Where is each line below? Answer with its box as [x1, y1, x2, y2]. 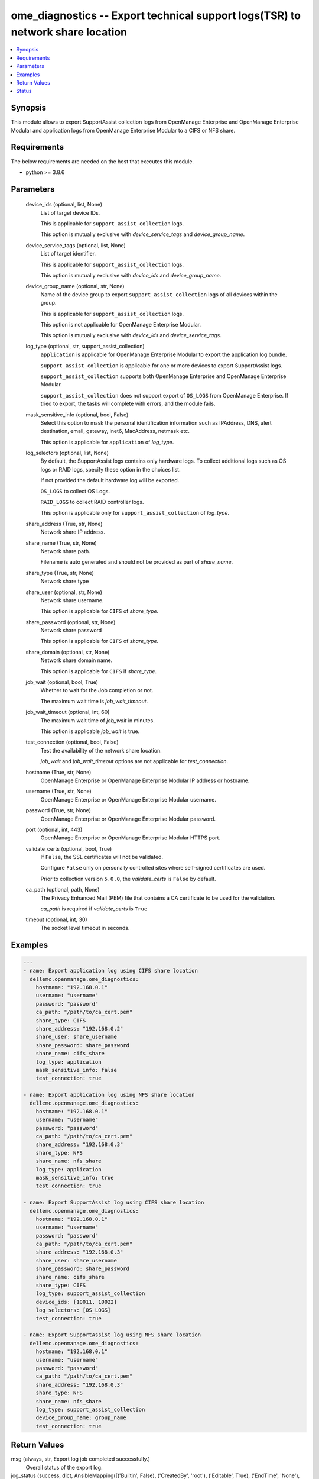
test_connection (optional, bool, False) [25, 738, 119, 745]
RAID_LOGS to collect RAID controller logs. [40, 499, 144, 506]
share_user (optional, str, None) [25, 589, 103, 596]
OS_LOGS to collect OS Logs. [40, 487, 110, 495]
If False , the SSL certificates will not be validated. [40, 854, 164, 861]
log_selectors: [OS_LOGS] [35, 1307, 111, 1313]
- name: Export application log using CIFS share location [23, 967, 198, 974]
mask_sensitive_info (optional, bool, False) [25, 411, 129, 418]
